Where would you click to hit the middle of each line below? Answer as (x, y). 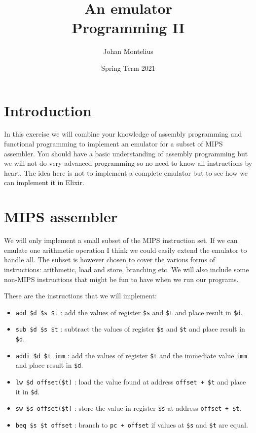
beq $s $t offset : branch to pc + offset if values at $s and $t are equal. (132, 424)
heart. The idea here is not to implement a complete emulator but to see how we (126, 172)
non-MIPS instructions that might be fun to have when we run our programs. (121, 279)
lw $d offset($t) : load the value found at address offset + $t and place (131, 381)
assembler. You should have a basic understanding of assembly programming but (126, 153)
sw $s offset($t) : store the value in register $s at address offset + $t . (128, 408)
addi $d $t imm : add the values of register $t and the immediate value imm (131, 355)
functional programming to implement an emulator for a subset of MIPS (113, 144)
